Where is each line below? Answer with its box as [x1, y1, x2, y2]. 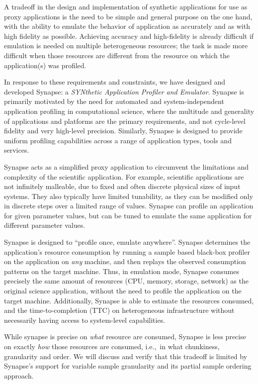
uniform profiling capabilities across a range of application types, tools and [4, 135, 232, 145]
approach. [4, 370, 34, 381]
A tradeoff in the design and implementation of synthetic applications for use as [4, 1, 248, 11]
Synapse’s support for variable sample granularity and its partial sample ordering [4, 361, 252, 371]
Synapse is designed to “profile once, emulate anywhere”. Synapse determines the [4, 237, 251, 247]
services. [4, 145, 29, 155]
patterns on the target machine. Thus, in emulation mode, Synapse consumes [4, 266, 239, 276]
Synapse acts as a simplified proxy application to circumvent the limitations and [4, 161, 249, 172]
